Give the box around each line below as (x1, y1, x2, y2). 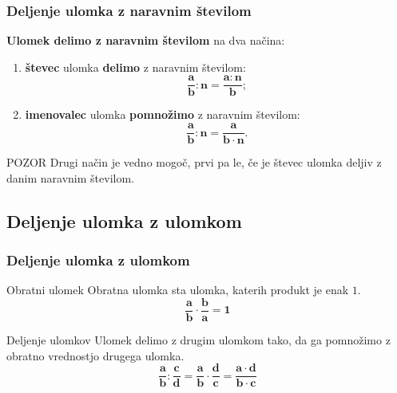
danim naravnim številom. (6, 169, 134, 186)
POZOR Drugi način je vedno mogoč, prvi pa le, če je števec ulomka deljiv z (6, 154, 382, 171)
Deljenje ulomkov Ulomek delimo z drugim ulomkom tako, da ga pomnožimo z (6, 331, 391, 348)
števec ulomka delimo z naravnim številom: (25, 58, 246, 75)
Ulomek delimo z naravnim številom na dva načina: (6, 32, 285, 49)
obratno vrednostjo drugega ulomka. (6, 347, 185, 364)
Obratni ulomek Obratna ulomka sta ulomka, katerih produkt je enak (6, 281, 349, 298)
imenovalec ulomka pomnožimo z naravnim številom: (25, 106, 300, 123)
